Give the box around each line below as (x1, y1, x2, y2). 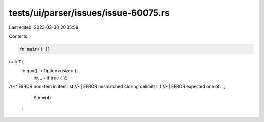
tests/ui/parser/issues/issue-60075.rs (9, 7, 170, 18)
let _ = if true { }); (33, 75, 68, 81)
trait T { (9, 59, 24, 64)
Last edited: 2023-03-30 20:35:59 (9, 24, 79, 30)
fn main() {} (19, 46, 51, 52)
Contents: (9, 33, 29, 39)
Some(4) (33, 95, 51, 101)
